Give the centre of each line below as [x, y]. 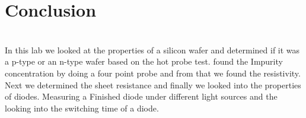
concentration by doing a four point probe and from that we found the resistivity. [153, 73]
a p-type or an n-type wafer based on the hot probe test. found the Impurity [144, 61]
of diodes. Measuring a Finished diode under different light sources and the [141, 96]
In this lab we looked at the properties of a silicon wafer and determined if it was [152, 50]
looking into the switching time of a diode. [82, 108]
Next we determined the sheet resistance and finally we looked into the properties [153, 84]
